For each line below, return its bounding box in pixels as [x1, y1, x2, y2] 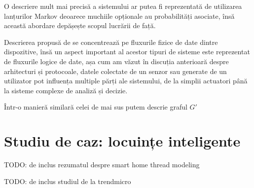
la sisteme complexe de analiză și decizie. [4, 85, 128, 95]
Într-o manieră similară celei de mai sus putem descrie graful [4, 102, 187, 112]
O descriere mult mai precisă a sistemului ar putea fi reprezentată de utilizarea [4, 1, 242, 11]
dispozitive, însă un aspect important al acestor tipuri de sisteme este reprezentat [4, 46, 250, 57]
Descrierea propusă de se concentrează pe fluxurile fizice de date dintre [4, 37, 218, 47]
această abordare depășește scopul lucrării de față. [4, 20, 156, 31]
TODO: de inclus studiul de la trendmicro [4, 176, 131, 186]
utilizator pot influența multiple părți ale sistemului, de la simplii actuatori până [4, 75, 248, 86]
